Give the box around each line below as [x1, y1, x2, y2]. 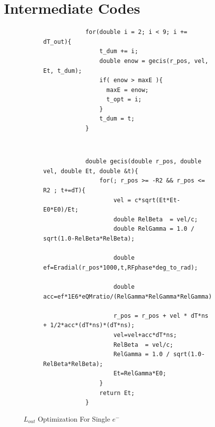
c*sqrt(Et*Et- [134, 196, 181, 204]
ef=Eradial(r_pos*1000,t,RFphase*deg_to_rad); [43, 264, 198, 271]
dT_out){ [43, 38, 72, 45]
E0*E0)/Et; [43, 206, 79, 213]
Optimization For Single [37, 413, 110, 424]
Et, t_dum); [43, 67, 82, 74]
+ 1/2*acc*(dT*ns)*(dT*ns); [43, 322, 135, 329]
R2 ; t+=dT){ [43, 187, 85, 194]
